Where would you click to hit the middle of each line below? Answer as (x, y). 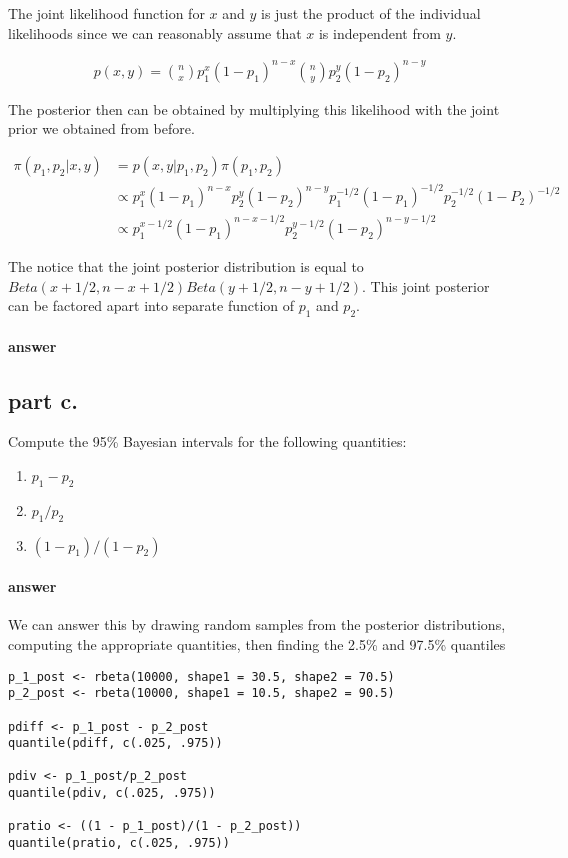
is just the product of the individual (370, 13)
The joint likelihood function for (106, 13)
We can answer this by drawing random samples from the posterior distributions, (257, 624)
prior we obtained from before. (101, 128)
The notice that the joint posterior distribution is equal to (186, 266)
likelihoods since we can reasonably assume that (155, 32)
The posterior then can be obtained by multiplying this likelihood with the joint (254, 108)
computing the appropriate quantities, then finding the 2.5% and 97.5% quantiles (257, 643)
